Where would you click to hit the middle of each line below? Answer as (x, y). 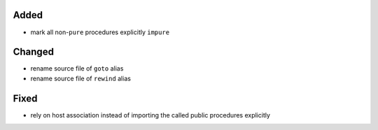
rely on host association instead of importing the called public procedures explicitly (150, 115)
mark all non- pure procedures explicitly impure (100, 32)
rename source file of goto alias (77, 68)
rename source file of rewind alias (80, 78)
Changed (33, 52)
